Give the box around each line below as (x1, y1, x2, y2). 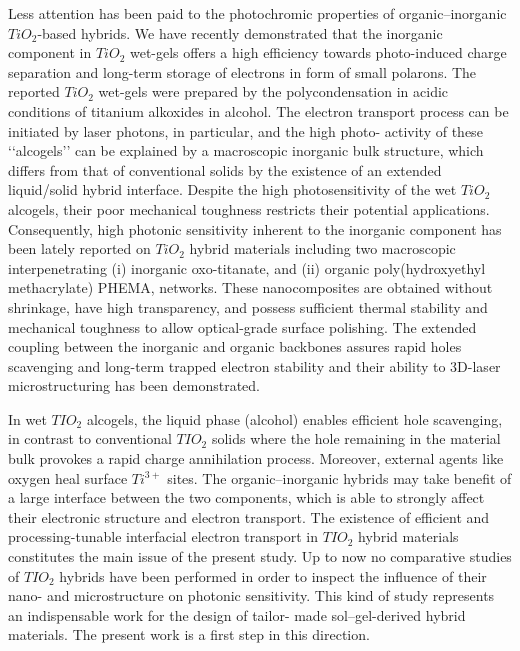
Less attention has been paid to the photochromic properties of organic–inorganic (8, 3, 507, 23)
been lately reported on (8, 238, 151, 259)
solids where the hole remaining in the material (211, 428, 501, 449)
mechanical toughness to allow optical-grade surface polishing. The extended (8, 316, 477, 337)
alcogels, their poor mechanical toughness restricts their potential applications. (8, 198, 490, 219)
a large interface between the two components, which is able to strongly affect (8, 487, 485, 508)
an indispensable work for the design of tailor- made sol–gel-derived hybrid (8, 604, 466, 625)
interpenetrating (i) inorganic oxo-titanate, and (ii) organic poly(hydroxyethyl (8, 257, 486, 278)
